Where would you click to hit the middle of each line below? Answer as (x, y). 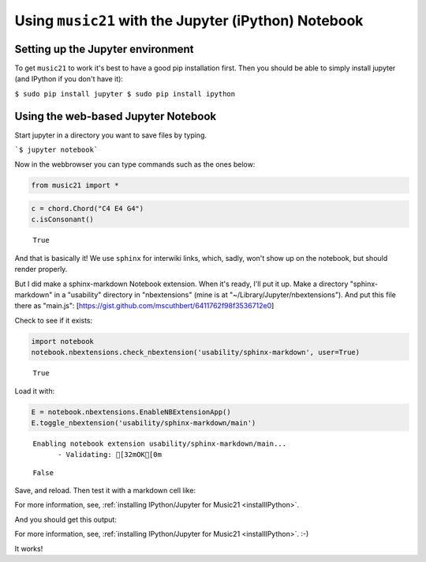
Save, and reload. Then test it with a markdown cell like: (105, 491)
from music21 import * (75, 185)
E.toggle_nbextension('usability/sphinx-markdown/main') (144, 422)
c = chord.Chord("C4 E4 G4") (88, 209)
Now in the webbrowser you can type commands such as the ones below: (135, 164)
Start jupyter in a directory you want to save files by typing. (111, 135)
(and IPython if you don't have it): (69, 79)
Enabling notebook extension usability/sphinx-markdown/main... (160, 443)
